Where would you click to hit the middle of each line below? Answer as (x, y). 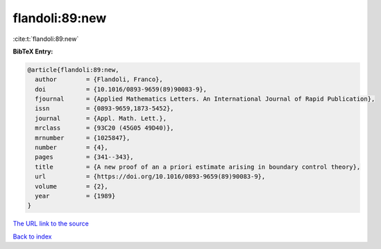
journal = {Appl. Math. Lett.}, (101, 118)
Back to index (32, 237)
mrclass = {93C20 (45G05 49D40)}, (104, 128)
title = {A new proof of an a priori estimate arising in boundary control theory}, (198, 167)
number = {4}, (72, 148)
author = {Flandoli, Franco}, (99, 79)
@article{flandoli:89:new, (73, 70)
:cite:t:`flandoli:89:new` (46, 39)
